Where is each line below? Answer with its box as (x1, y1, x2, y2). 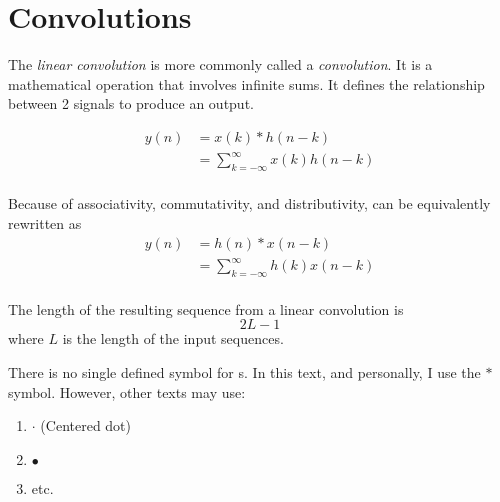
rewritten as (8, 212, 82, 233)
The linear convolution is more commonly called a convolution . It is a (8, 54, 433, 75)
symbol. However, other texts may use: (8, 381, 246, 402)
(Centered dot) (40, 415, 132, 436)
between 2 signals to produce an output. (8, 93, 254, 114)
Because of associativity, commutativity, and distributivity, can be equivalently (8, 193, 491, 214)
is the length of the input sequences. (62, 328, 284, 349)
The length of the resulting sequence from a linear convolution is (8, 298, 404, 319)
